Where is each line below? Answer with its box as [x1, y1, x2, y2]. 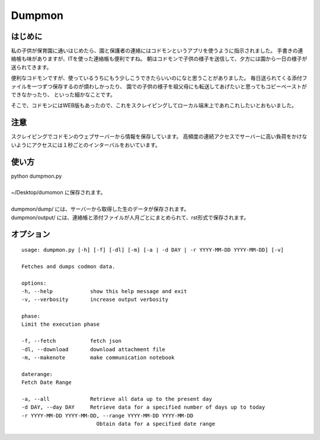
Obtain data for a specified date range [96, 420, 216, 428]
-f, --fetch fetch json [21, 338, 121, 345]
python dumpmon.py [11, 172, 62, 179]
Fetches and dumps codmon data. [21, 263, 116, 269]
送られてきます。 [11, 63, 52, 70]
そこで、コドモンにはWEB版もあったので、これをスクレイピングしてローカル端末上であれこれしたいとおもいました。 [11, 102, 297, 109]
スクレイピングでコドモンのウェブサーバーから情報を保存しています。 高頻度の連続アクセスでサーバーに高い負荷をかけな [11, 133, 308, 140]
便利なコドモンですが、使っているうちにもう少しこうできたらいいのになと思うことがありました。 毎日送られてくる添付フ [11, 75, 308, 82]
